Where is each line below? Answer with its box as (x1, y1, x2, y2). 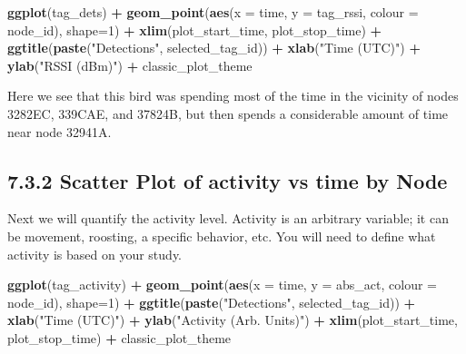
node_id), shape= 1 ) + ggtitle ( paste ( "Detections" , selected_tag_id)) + (7, 292, 416, 311)
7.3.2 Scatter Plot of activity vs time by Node (7, 166, 448, 194)
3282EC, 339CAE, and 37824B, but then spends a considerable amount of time (7, 103, 449, 123)
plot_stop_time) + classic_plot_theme (7, 328, 232, 347)
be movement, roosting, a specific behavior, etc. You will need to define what (7, 226, 436, 245)
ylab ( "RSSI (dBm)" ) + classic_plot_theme (7, 55, 253, 74)
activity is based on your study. (7, 244, 183, 263)
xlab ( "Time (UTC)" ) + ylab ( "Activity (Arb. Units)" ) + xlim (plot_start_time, (7, 310, 458, 329)
